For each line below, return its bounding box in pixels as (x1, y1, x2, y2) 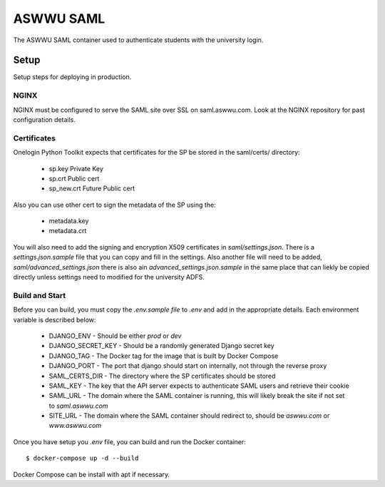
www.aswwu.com (48, 421, 102, 430)
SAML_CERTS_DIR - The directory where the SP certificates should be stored (48, 371, 276, 380)
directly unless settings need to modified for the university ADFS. (13, 273, 205, 282)
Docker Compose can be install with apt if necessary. (13, 470, 170, 478)
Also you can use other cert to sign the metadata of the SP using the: (13, 200, 217, 209)
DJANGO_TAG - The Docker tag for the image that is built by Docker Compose (48, 352, 279, 360)
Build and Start (13, 290, 66, 300)
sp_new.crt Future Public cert (48, 184, 135, 193)
